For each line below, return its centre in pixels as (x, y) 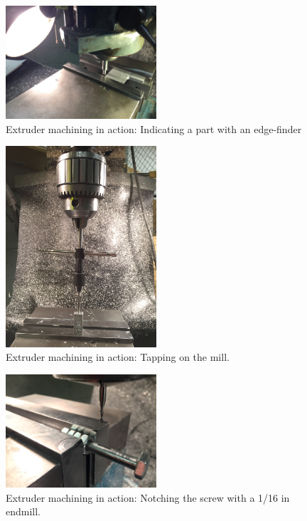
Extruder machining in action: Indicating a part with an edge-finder (154, 128)
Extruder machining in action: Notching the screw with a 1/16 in (148, 497)
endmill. (23, 511)
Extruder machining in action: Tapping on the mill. (118, 357)
